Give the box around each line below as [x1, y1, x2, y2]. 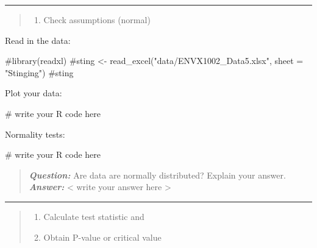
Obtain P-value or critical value [43, 230, 162, 243]
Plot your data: [5, 87, 62, 99]
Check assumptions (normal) [43, 13, 151, 26]
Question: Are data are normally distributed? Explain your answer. [29, 168, 286, 181]
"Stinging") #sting [5, 66, 74, 79]
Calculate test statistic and [43, 210, 144, 222]
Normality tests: [5, 127, 65, 140]
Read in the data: [5, 34, 71, 46]
